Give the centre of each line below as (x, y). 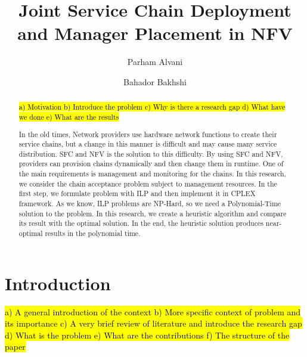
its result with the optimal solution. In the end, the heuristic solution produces (141, 223)
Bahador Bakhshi (155, 81)
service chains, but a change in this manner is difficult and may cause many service (148, 144)
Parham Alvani (155, 62)
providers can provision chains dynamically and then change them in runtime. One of (151, 164)
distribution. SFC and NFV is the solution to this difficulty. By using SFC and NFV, (151, 153)
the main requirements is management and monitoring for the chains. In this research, (152, 174)
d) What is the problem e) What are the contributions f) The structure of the (147, 335)
